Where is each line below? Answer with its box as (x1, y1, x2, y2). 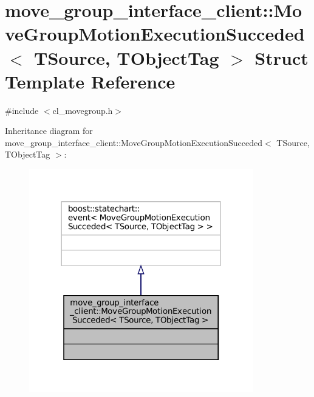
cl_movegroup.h (52, 104, 113, 116)
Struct (254, 45, 309, 70)
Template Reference (5, 68, 176, 93)
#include (5, 104, 39, 116)
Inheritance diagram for (5, 124, 93, 137)
